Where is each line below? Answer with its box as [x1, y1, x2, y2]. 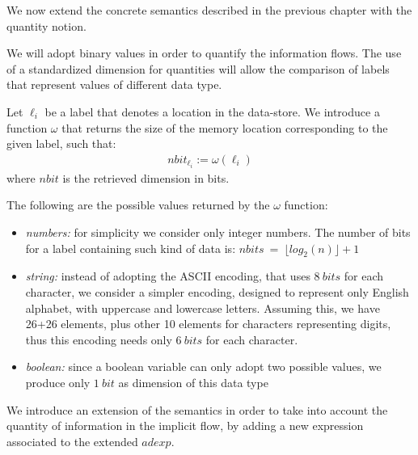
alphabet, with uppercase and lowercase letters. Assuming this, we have [25, 299, 380, 316]
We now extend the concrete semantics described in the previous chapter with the [6, 2, 412, 18]
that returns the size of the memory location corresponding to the [61, 119, 388, 136]
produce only [25, 374, 91, 391]
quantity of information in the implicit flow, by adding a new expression [6, 417, 364, 434]
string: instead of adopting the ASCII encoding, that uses [25, 268, 310, 284]
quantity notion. [6, 17, 87, 34]
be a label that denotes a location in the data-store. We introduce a [44, 103, 380, 120]
